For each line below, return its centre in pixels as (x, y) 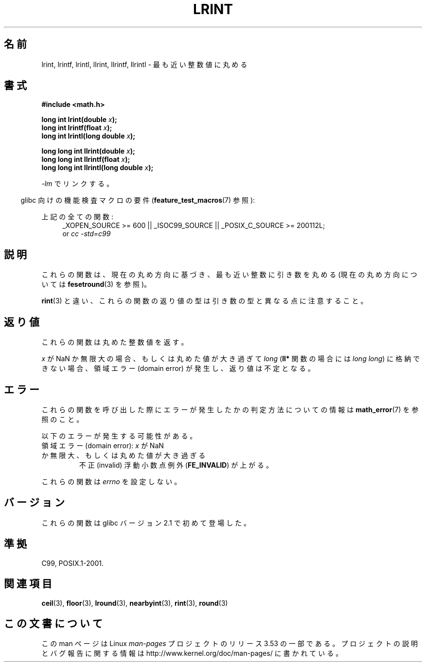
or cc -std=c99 (87, 234)
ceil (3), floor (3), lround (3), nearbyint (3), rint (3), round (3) (135, 603)
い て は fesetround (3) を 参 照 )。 (96, 284)
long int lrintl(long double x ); (89, 136)
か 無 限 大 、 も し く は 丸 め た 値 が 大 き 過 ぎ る (124, 455)
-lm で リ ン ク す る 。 (78, 184)
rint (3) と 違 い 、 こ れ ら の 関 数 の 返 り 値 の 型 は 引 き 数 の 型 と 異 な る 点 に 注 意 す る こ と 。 (204, 301)
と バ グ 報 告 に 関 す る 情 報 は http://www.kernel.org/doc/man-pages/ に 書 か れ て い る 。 (192, 653)
